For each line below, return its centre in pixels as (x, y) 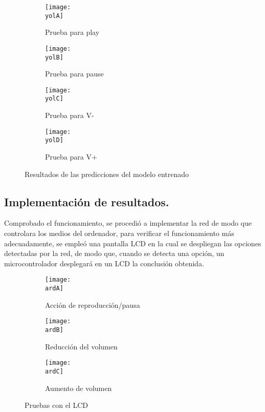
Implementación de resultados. (87, 201)
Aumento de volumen (79, 388)
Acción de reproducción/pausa (93, 305)
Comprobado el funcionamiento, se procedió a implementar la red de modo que (128, 223)
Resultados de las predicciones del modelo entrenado (107, 174)
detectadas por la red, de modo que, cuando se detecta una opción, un (114, 253)
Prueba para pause (74, 74)
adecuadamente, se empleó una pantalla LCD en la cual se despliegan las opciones (133, 243)
